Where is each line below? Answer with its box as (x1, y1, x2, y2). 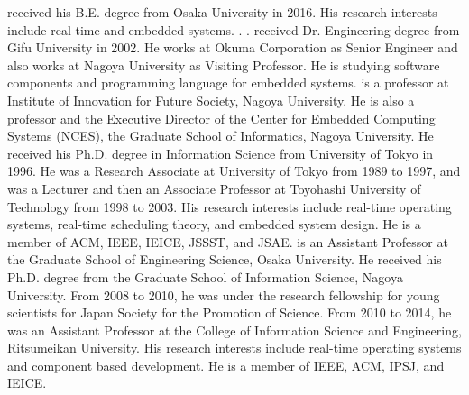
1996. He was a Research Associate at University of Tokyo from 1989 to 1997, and (7, 161, 461, 180)
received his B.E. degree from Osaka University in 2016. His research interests (7, 3, 437, 21)
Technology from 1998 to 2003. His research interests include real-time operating (7, 197, 452, 216)
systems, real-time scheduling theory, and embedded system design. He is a (7, 215, 421, 234)
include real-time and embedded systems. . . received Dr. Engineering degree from (7, 20, 460, 39)
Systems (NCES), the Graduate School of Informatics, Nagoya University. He (7, 126, 434, 145)
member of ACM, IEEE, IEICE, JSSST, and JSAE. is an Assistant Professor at (7, 232, 448, 251)
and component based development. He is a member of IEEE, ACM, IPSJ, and (7, 355, 445, 374)
